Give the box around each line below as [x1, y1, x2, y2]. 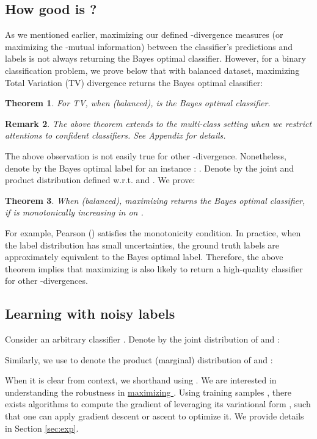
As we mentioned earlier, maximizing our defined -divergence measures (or [5, 28, 283, 41]
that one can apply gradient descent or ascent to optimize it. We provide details [5, 410, 304, 423]
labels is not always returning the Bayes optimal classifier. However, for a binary [5, 52, 306, 65]
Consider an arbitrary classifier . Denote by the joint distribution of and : [5, 333, 280, 346]
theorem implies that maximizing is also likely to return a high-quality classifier [5, 262, 303, 275]
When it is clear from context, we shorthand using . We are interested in [5, 374, 277, 386]
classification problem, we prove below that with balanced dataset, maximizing [5, 63, 300, 76]
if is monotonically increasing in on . [5, 206, 144, 219]
